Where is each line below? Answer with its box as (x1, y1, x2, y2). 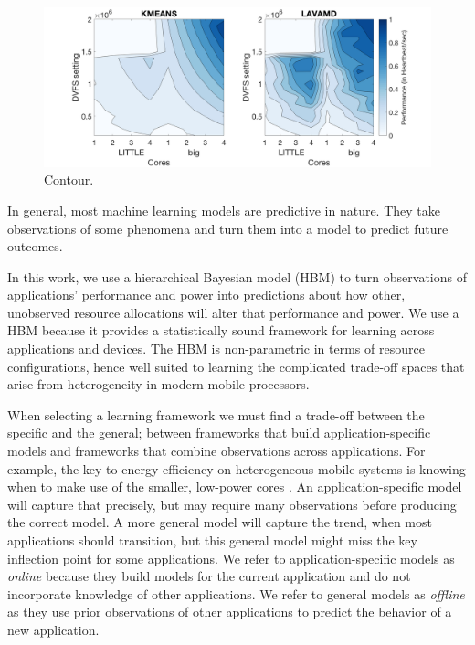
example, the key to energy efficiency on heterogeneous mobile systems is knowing (7, 459, 466, 478)
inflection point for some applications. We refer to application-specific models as (7, 548, 455, 567)
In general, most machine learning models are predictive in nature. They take (7, 200, 440, 219)
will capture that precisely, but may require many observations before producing (7, 494, 457, 513)
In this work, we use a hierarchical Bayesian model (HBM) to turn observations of (7, 267, 467, 286)
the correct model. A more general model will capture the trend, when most (7, 513, 432, 532)
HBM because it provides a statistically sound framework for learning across (7, 321, 435, 340)
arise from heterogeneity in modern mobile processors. (7, 375, 310, 394)
